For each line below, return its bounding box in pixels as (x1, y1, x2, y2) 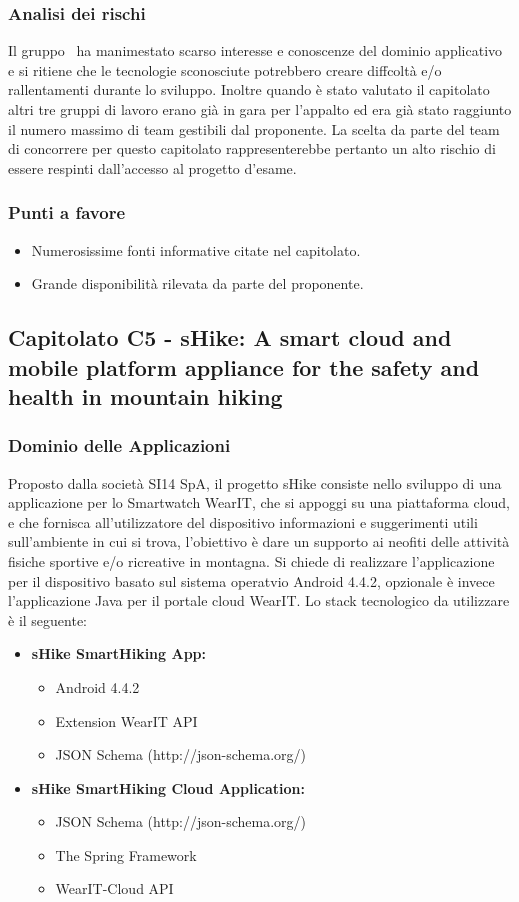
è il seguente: (8, 609, 88, 630)
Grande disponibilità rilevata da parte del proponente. (31, 273, 364, 294)
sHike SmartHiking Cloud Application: (31, 777, 306, 798)
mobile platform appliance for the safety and (8, 351, 480, 382)
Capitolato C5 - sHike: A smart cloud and (8, 322, 452, 353)
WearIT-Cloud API (55, 878, 174, 899)
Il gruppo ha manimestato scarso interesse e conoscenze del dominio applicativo (8, 40, 503, 61)
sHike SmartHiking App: (31, 643, 206, 664)
